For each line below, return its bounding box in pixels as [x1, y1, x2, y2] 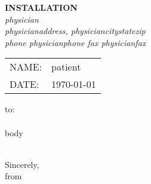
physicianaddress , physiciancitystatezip [5, 24, 146, 37]
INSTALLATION [5, 1, 78, 13]
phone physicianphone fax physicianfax [5, 36, 146, 48]
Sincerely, [5, 158, 39, 170]
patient [51, 60, 81, 74]
